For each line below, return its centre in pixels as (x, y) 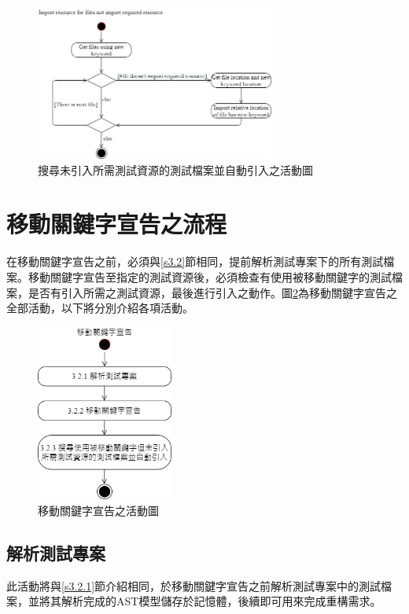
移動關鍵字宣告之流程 (117, 224)
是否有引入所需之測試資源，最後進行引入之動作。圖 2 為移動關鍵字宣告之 (212, 292)
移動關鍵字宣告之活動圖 (98, 510)
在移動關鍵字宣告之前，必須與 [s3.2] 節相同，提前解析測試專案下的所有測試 (195, 261)
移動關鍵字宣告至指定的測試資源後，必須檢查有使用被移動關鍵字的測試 (210, 276)
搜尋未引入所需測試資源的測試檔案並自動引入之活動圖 (175, 169)
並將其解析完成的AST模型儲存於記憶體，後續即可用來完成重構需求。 (204, 601)
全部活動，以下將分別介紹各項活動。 (100, 308)
